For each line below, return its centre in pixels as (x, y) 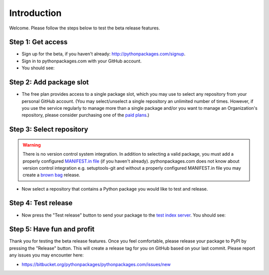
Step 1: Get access (38, 42)
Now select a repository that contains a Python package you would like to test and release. (115, 189)
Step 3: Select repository (49, 130)
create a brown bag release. (52, 175)
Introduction (35, 13)
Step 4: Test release (41, 203)
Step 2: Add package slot (49, 82)
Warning (32, 145)
